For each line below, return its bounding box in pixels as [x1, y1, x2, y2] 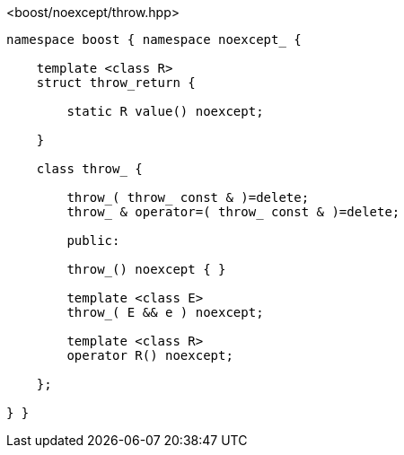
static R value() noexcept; [66, 104, 264, 118]
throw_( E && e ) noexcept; [66, 305, 264, 319]
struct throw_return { [36, 75, 196, 90]
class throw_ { [36, 162, 143, 176]
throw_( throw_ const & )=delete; [66, 190, 310, 205]
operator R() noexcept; [66, 348, 233, 363]
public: [66, 233, 120, 248]
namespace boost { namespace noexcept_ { [6, 32, 302, 47]
